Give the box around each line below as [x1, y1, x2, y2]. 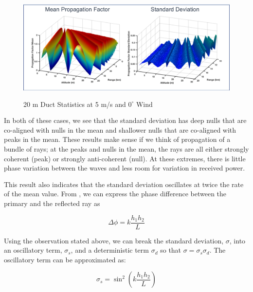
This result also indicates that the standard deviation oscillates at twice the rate [4, 179, 244, 189]
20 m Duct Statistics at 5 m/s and [23, 99, 126, 109]
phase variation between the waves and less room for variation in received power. [4, 163, 245, 173]
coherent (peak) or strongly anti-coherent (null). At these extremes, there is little [4, 153, 246, 163]
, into [229, 235, 246, 245]
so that [160, 245, 181, 255]
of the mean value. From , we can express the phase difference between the [4, 189, 227, 199]
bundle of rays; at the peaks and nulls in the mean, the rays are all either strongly [4, 144, 249, 154]
